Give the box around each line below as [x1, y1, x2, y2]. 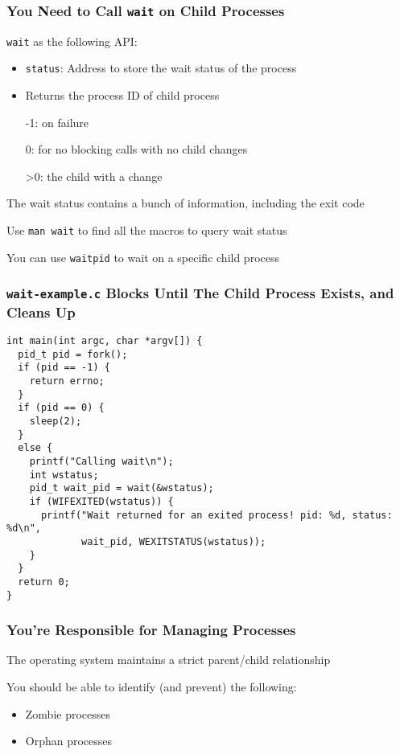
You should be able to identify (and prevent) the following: [6, 678, 297, 695]
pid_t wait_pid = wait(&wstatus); [29, 482, 214, 494]
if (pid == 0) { [18, 402, 105, 414]
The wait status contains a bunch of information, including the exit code [6, 195, 365, 211]
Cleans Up [6, 301, 76, 322]
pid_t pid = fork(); [18, 348, 128, 360]
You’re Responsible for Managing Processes [6, 620, 296, 640]
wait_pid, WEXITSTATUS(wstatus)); [81, 535, 266, 547]
